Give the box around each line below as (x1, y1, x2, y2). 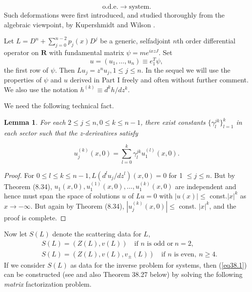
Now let (4, 229, 27, 239)
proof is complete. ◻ (4, 212, 66, 222)
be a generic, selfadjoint (100, 36, 171, 46)
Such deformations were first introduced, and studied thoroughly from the (4, 10, 225, 19)
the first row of (4, 64, 49, 75)
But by (214, 170, 235, 180)
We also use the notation (4, 84, 78, 94)
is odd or (147, 240, 174, 247)
